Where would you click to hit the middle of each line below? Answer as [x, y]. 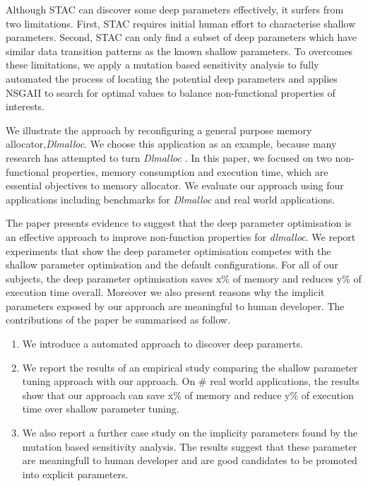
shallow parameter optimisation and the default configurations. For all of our [172, 265]
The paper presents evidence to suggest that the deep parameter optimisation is [179, 223]
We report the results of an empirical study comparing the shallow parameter [190, 367]
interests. [25, 106]
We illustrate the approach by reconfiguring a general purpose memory [159, 130]
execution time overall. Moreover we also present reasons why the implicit [165, 292]
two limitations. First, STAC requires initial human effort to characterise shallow [181, 23]
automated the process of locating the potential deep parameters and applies [172, 78]
